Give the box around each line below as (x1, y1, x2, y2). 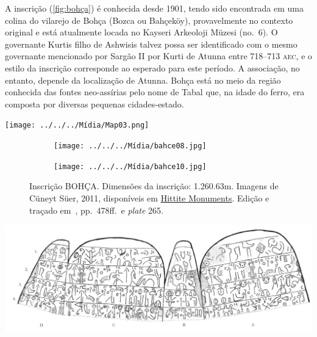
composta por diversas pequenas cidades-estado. (5, 97, 184, 110)
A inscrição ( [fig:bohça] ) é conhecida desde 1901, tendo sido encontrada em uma (5, 2, 304, 14)
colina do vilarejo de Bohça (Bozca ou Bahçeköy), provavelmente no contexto (5, 13, 293, 26)
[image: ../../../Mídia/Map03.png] (5, 121, 149, 130)
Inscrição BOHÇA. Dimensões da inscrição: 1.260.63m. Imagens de (29, 179, 279, 192)
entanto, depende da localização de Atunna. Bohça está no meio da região (5, 73, 281, 86)
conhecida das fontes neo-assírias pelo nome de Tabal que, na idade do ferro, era (5, 85, 305, 98)
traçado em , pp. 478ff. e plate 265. (29, 203, 163, 216)
